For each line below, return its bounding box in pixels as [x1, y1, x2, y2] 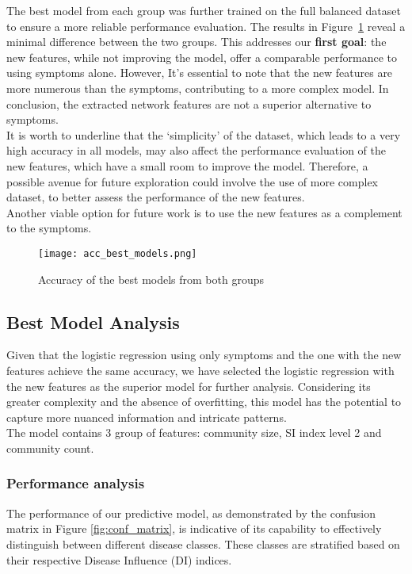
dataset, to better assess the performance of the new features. [6, 189, 305, 205]
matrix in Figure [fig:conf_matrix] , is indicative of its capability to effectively [6, 520, 382, 537]
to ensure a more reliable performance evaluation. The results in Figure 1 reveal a [6, 17, 406, 34]
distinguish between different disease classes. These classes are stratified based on [6, 535, 400, 552]
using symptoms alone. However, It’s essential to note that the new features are [6, 64, 393, 81]
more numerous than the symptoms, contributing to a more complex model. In [6, 79, 389, 96]
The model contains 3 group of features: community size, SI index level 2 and [6, 424, 382, 441]
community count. [6, 439, 94, 456]
